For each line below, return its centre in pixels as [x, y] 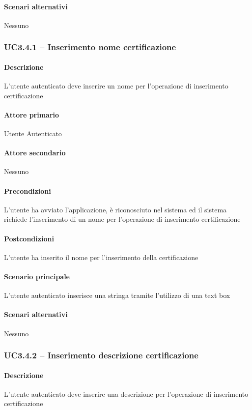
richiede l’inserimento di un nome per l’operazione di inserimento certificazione [122, 219]
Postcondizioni [29, 238]
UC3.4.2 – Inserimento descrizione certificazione [101, 355]
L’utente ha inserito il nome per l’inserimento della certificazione [101, 257]
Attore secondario [35, 153]
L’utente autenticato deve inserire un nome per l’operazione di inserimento [116, 86]
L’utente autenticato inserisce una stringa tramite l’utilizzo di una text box [117, 295]
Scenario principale [37, 276]
